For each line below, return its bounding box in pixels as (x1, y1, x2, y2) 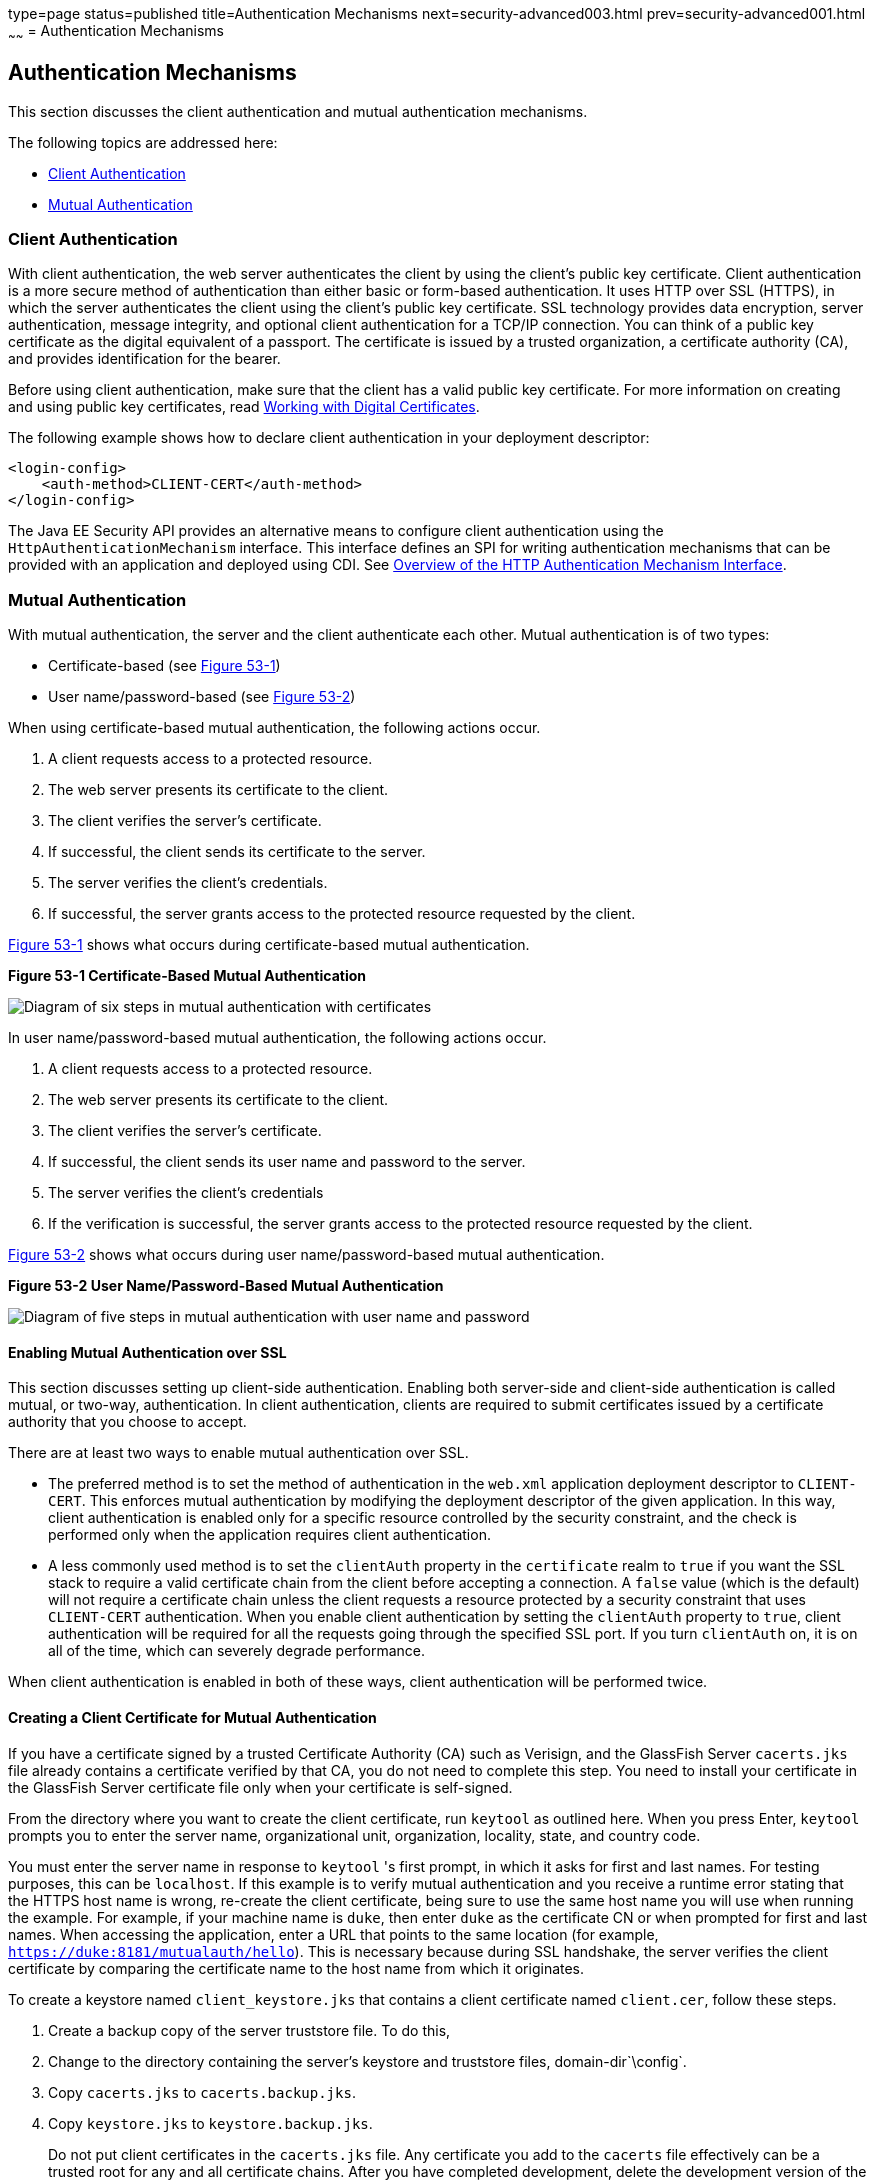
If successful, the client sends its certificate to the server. (48, 843, 426, 861)
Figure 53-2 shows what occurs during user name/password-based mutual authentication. (8, 1246, 605, 1264)
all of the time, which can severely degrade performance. (48, 1642, 426, 1660)
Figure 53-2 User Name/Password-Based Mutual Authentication (8, 1277, 444, 1295)
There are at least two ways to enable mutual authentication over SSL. (8, 1444, 469, 1462)
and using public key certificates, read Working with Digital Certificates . (8, 398, 480, 416)
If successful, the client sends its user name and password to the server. (48, 1153, 526, 1171)
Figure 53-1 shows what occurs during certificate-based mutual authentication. (8, 936, 530, 954)
